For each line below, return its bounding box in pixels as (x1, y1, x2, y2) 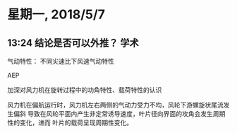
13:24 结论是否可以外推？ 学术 (7, 37, 139, 49)
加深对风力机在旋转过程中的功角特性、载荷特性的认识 (7, 86, 162, 94)
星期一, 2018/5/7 (7, 6, 106, 23)
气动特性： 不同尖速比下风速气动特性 (7, 57, 114, 65)
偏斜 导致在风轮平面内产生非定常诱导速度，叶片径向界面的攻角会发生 (13, 110, 213, 117)
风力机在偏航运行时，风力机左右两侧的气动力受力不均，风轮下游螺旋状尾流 (7, 100, 224, 109)
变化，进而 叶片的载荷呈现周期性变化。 (19, 118, 133, 127)
